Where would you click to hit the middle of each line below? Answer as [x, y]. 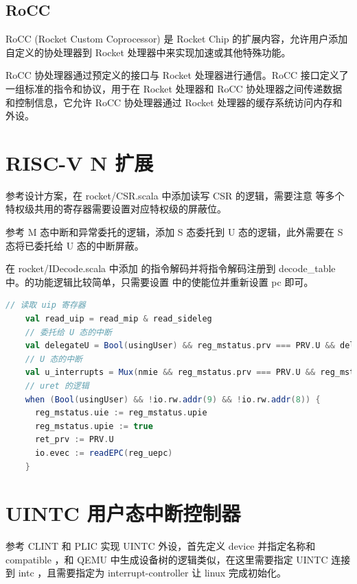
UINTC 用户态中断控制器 [123, 513]
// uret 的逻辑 [57, 386]
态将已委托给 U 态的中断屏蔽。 [75, 245]
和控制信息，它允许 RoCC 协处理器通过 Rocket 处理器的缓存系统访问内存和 [174, 102]
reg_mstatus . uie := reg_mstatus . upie [121, 413]
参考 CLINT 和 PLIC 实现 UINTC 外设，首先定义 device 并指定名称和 [161, 546]
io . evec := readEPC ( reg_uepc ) [104, 453]
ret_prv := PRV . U [74, 440]
